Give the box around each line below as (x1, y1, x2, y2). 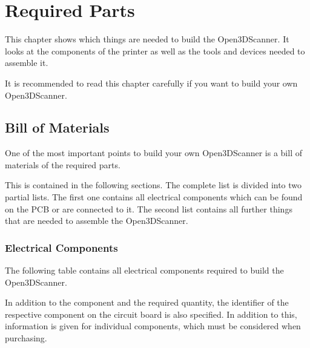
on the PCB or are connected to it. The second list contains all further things (5, 202, 292, 215)
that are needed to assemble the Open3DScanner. (5, 214, 188, 227)
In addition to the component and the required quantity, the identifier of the (5, 296, 289, 309)
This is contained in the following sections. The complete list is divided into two (5, 179, 302, 191)
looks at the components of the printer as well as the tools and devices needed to (5, 44, 305, 57)
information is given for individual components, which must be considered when (5, 320, 301, 332)
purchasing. (5, 332, 47, 344)
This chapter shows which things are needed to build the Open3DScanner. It (5, 33, 289, 45)
